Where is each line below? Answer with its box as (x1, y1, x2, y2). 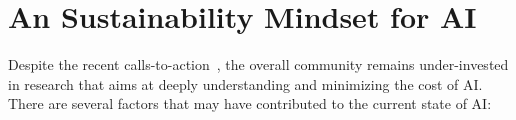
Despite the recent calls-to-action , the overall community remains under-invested (8, 54, 509, 75)
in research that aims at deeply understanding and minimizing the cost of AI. (8, 73, 483, 94)
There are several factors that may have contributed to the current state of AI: (8, 93, 492, 114)
